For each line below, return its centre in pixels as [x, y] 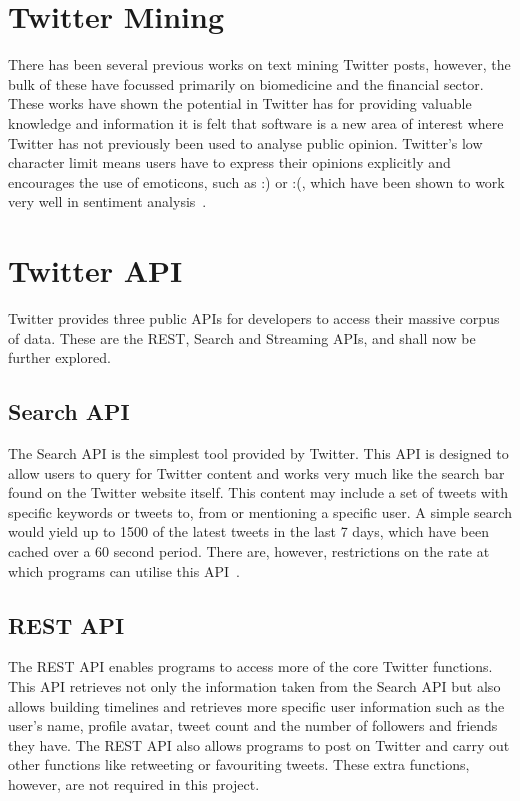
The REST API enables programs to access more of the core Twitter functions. [250, 666]
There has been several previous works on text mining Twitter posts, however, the [259, 64]
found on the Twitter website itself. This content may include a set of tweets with [258, 492]
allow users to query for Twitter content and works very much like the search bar [256, 472]
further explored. [59, 357]
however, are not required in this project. [134, 783]
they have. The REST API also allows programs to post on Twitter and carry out [259, 744]
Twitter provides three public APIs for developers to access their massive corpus [254, 318]
